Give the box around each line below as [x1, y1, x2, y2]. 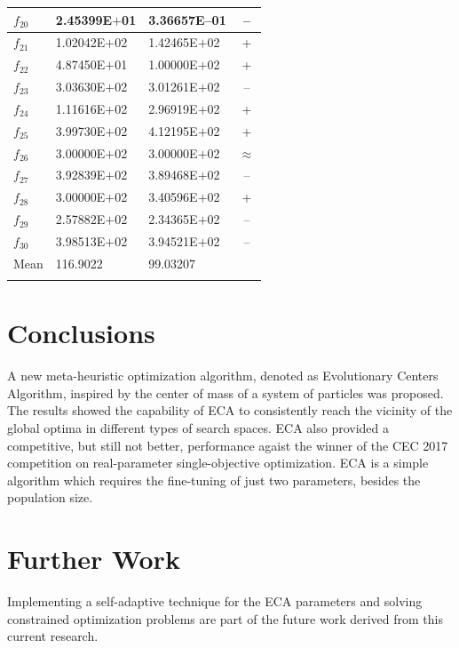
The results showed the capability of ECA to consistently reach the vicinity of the [7, 401, 453, 420]
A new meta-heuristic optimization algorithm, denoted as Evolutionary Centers [7, 366, 439, 385]
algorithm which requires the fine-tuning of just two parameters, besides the [7, 470, 421, 489]
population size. [7, 488, 93, 507]
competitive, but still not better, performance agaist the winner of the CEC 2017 [7, 436, 448, 454]
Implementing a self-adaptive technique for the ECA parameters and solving [7, 592, 423, 611]
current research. [7, 627, 99, 645]
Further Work [7, 540, 180, 577]
